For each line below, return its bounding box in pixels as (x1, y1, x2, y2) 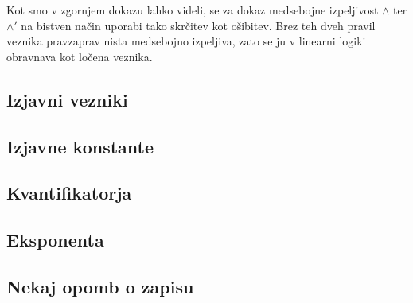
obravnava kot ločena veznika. (6, 48, 153, 64)
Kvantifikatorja (6, 181, 132, 205)
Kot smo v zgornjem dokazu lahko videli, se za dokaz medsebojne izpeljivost (6, 2, 379, 17)
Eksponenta (6, 227, 104, 252)
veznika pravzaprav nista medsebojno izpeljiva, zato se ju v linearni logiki (6, 33, 366, 49)
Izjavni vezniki (6, 87, 128, 111)
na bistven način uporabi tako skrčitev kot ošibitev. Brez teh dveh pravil (21, 17, 376, 33)
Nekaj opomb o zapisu (6, 274, 194, 298)
